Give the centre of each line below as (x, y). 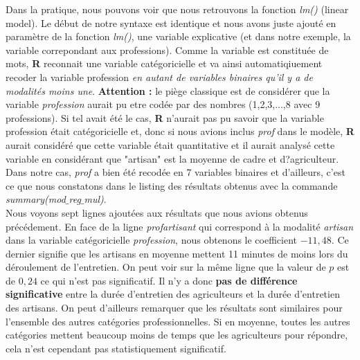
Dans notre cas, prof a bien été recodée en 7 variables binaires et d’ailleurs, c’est (175, 172)
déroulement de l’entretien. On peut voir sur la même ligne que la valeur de (166, 267)
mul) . (95, 199)
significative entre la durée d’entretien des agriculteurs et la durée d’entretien (173, 294)
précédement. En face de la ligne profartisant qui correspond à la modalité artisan (180, 226)
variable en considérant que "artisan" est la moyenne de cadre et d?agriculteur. (172, 158)
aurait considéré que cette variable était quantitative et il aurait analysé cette (170, 144)
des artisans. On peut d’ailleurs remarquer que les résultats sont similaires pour (174, 308)
